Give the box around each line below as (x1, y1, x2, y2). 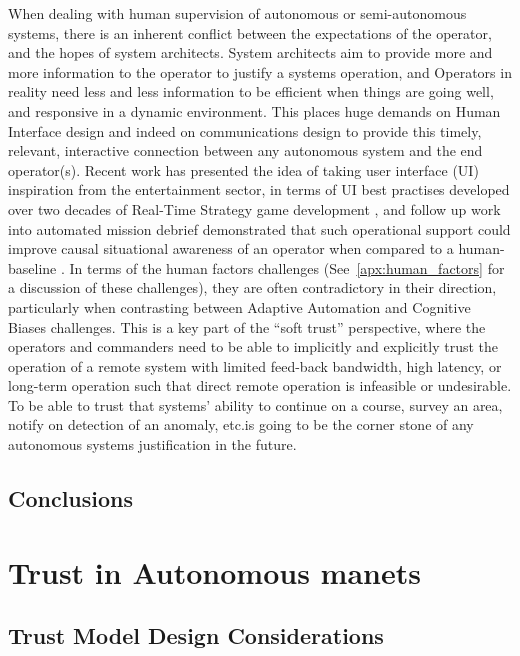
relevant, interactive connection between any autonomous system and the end (8, 140, 483, 161)
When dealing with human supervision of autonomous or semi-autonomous (8, 3, 467, 23)
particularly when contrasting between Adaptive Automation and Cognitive (8, 296, 471, 317)
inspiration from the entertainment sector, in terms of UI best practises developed (8, 179, 510, 200)
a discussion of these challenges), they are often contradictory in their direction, (8, 277, 497, 298)
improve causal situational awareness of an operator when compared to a (8, 238, 454, 259)
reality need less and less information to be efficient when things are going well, (8, 81, 494, 102)
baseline (8, 257, 57, 278)
